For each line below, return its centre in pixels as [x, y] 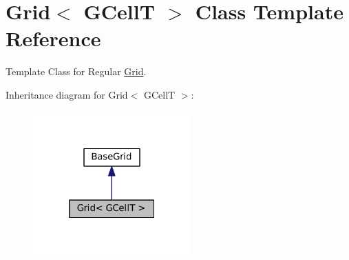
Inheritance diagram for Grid [67, 94]
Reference [53, 38]
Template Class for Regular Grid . [76, 71]
